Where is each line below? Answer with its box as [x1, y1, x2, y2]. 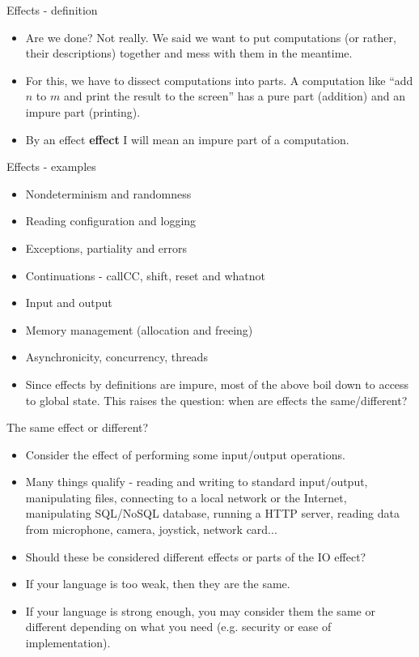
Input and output [25, 294, 112, 311]
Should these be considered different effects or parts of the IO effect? [25, 548, 366, 565]
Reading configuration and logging [25, 212, 197, 229]
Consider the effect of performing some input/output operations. [25, 446, 345, 463]
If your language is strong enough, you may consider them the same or [25, 602, 375, 619]
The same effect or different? [6, 419, 149, 436]
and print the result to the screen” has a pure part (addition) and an [63, 87, 405, 105]
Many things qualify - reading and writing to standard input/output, [25, 473, 368, 490]
